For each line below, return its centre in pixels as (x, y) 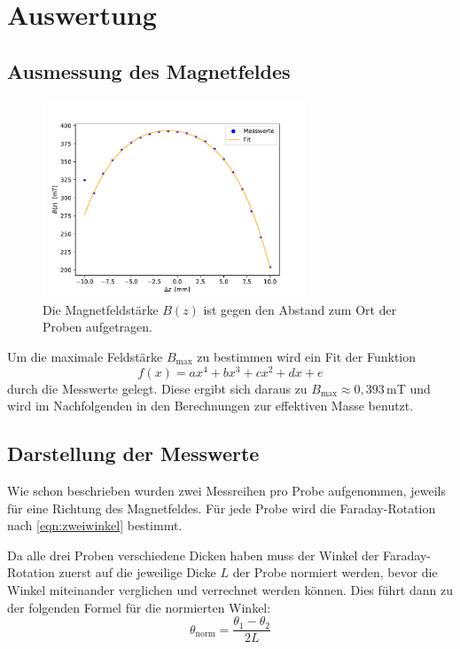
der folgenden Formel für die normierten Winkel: (139, 607)
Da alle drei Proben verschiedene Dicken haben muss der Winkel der (193, 555)
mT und (409, 388)
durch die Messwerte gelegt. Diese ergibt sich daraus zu (157, 388)
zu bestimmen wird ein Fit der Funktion (307, 356)
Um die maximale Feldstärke (85, 356)
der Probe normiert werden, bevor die (335, 572)
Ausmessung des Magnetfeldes (149, 70)
